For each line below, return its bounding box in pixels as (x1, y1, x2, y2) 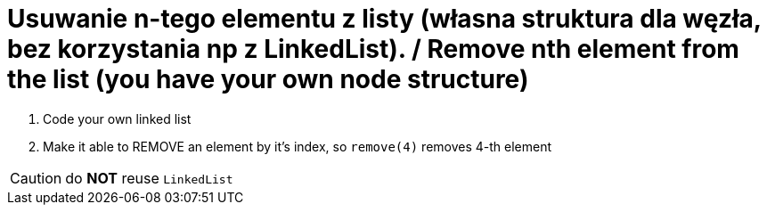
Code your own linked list (43, 110, 192, 126)
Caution (10, 168, 62, 187)
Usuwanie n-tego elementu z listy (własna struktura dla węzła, (7, 4, 762, 34)
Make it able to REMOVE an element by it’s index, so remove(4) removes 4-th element (43, 138, 552, 154)
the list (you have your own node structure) (7, 64, 529, 94)
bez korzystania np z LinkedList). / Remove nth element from (7, 34, 739, 64)
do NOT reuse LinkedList (65, 168, 233, 187)
